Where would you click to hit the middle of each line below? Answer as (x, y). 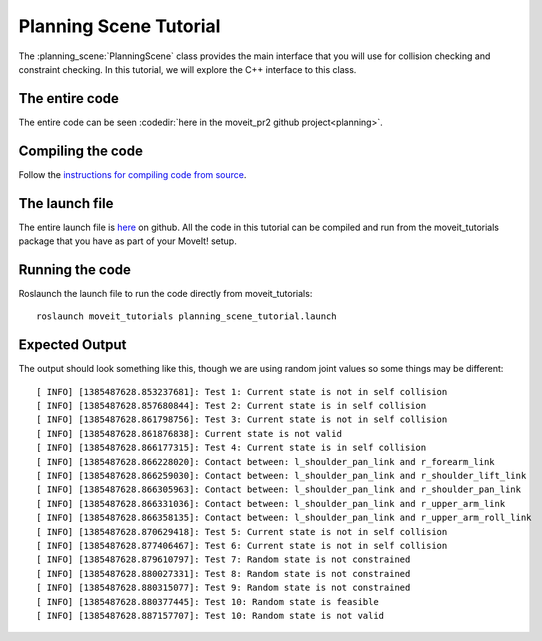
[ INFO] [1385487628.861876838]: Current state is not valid (189, 433)
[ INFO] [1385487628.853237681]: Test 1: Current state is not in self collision (242, 391)
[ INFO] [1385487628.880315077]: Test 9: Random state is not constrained (223, 588)
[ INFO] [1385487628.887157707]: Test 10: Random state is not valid (210, 615)
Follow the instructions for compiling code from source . (132, 174)
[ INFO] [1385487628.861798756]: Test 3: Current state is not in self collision (242, 419)
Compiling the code (81, 150)
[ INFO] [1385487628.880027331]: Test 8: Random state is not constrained (223, 573)
